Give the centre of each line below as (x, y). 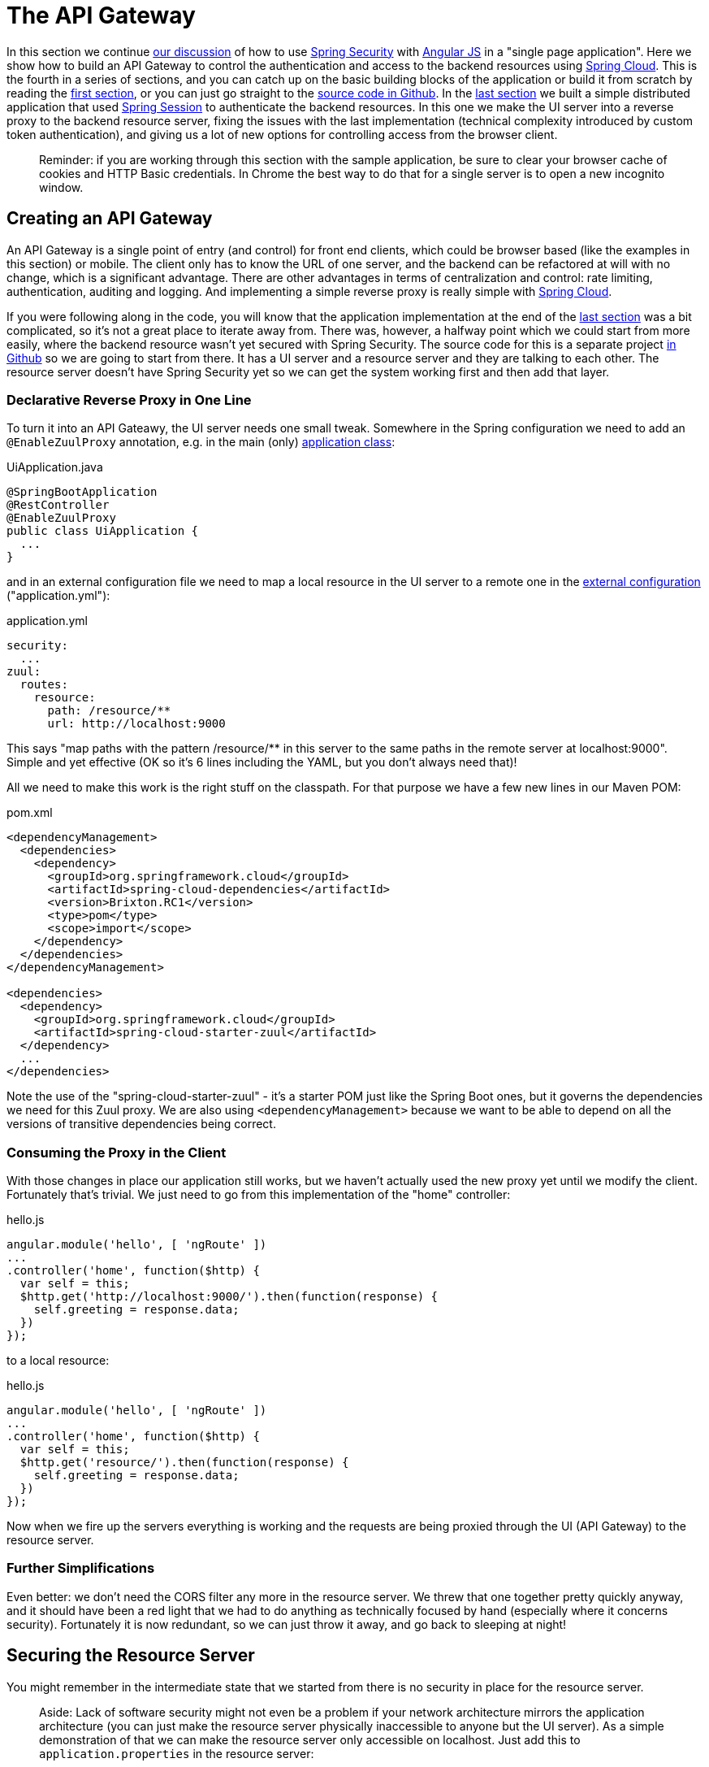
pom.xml (30, 813)
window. (61, 187)
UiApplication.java (55, 467)
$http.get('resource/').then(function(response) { (184, 1463)
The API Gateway (101, 15)
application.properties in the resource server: (177, 1753)
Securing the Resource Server (131, 1656)
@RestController (58, 505)
